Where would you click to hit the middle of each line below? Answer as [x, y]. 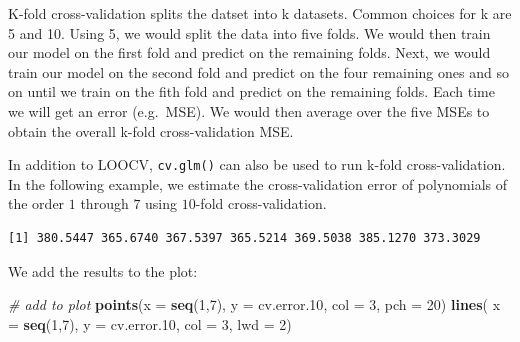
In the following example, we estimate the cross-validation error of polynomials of [257, 183]
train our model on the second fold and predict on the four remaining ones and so [258, 71]
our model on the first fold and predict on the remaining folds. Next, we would [249, 52]
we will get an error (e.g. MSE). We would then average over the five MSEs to [249, 110]
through [104, 203]
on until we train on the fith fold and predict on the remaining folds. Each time [251, 91]
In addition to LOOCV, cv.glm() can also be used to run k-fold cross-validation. [257, 164]
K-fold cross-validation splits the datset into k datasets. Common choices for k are [260, 13]
